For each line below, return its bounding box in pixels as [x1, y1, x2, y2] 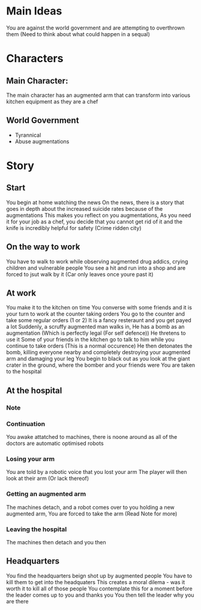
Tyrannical [14, 131, 41, 138]
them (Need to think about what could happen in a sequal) [6, 30, 150, 37]
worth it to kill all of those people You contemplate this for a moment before [6, 585, 193, 592]
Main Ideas [6, 4, 62, 18]
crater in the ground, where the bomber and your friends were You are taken [6, 361, 196, 369]
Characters [6, 52, 64, 66]
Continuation [6, 420, 46, 428]
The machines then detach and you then [6, 538, 106, 546]
